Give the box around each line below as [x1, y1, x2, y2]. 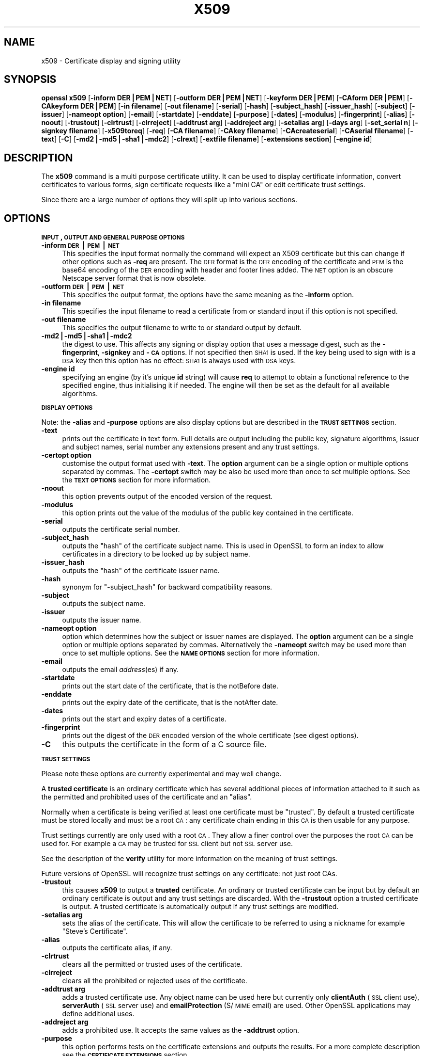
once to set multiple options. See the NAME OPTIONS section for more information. [62, 649, 320, 657]
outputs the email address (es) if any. [62, 665, 179, 674]
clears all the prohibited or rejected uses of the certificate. [62, 976, 247, 985]
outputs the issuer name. [62, 616, 141, 624]
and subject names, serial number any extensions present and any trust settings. [62, 443, 319, 451]
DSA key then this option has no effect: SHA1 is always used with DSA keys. [62, 356, 296, 365]
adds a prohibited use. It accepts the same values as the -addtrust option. [62, 1026, 300, 1035]
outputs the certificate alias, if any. [62, 944, 172, 952]
